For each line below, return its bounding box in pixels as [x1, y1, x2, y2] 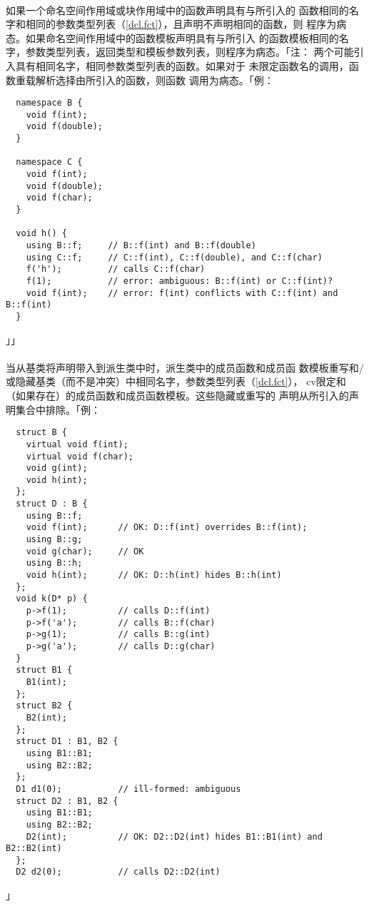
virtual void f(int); [26, 439, 128, 449]
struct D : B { [16, 499, 88, 509]
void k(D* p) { [16, 594, 88, 604]
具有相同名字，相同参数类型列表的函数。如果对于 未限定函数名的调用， [15, 58, 349, 73]
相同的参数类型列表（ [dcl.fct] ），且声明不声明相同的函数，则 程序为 [25, 16, 337, 31]
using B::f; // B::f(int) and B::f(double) [26, 240, 256, 251]
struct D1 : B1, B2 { [16, 736, 118, 747]
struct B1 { [16, 665, 73, 676]
